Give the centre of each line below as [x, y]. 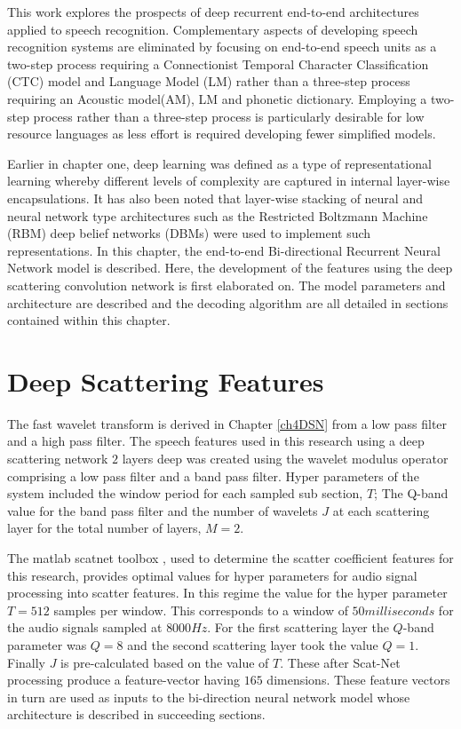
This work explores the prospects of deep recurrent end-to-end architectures [213, 12]
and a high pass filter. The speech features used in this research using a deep [216, 441]
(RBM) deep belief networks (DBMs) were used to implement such [189, 233]
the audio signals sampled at [85, 627]
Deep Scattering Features [166, 380]
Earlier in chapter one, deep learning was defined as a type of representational [219, 163]
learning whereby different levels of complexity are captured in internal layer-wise [229, 181]
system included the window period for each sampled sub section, [185, 493]
